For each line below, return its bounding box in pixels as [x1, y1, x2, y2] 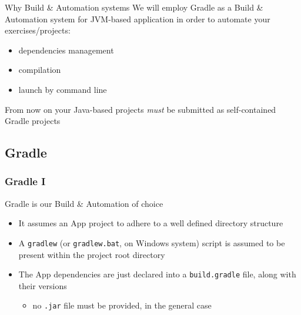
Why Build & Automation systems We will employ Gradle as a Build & [5, 1, 263, 13]
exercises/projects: [5, 24, 71, 36]
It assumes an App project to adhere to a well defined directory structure [18, 217, 283, 229]
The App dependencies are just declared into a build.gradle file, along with [18, 268, 296, 280]
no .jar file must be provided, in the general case [32, 299, 212, 311]
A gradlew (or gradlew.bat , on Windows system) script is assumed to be [18, 236, 285, 249]
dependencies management [18, 43, 114, 56]
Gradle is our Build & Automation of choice [5, 197, 163, 209]
